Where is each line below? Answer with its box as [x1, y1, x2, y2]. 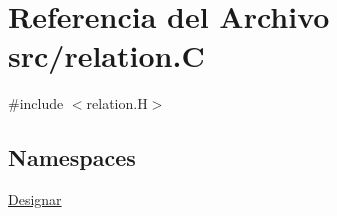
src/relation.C [8, 35, 205, 76]
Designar [8, 189, 62, 210]
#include [8, 93, 64, 114]
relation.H [86, 93, 148, 114]
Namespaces [8, 142, 136, 173]
